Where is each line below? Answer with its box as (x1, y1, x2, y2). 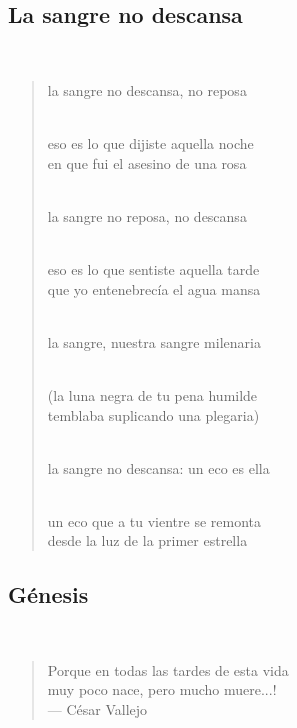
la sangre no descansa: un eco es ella (47, 457, 270, 478)
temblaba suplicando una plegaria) (47, 404, 260, 425)
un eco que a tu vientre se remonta (47, 510, 262, 531)
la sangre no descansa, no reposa (47, 79, 247, 100)
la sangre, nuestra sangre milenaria (47, 331, 261, 352)
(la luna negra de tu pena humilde (47, 384, 258, 405)
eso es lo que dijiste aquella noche (47, 132, 254, 153)
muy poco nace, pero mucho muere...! (47, 679, 277, 700)
